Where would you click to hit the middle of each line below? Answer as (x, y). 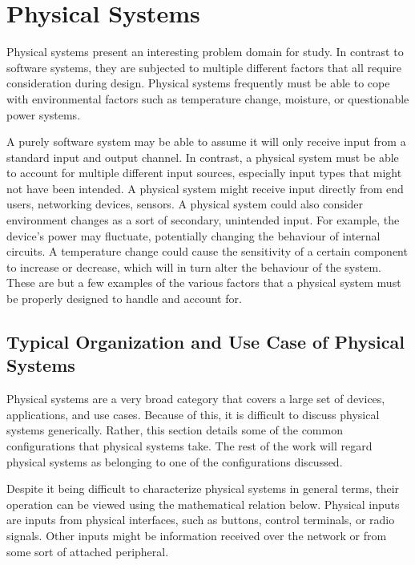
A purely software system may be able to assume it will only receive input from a (206, 141)
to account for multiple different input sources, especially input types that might (204, 173)
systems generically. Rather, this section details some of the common (175, 430)
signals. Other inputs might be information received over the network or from (197, 535)
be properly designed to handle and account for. (124, 299)
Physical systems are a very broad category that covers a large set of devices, (196, 399)
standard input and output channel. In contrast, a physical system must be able (203, 157)
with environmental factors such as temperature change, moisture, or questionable (208, 98)
